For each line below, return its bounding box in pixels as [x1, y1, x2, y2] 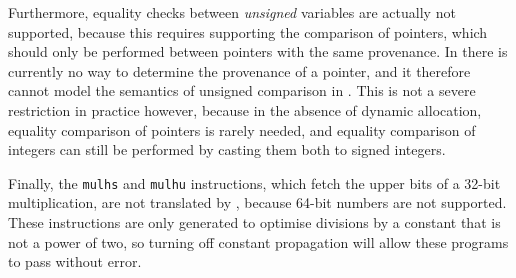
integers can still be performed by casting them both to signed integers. [8, 139, 446, 160]
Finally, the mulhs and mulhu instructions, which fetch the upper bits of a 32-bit [8, 172, 501, 193]
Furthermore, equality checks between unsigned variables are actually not [8, 2, 456, 22]
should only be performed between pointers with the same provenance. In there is [8, 41, 508, 62]
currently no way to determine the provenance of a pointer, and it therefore [8, 60, 471, 81]
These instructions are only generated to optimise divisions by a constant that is [8, 212, 501, 232]
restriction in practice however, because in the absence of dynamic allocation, [8, 99, 482, 120]
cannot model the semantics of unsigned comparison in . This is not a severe [8, 80, 476, 101]
